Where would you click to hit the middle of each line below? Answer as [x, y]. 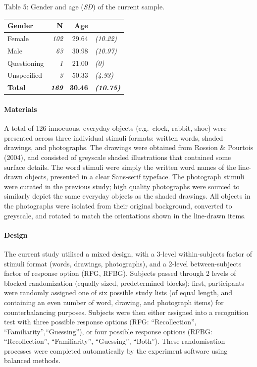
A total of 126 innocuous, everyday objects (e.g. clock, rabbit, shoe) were [115, 128]
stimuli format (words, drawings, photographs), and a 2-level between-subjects [123, 263]
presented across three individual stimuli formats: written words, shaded [114, 137]
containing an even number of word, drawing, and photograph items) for [114, 302]
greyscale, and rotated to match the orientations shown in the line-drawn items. [125, 215]
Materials [21, 109]
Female [18, 38]
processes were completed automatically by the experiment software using [116, 350]
